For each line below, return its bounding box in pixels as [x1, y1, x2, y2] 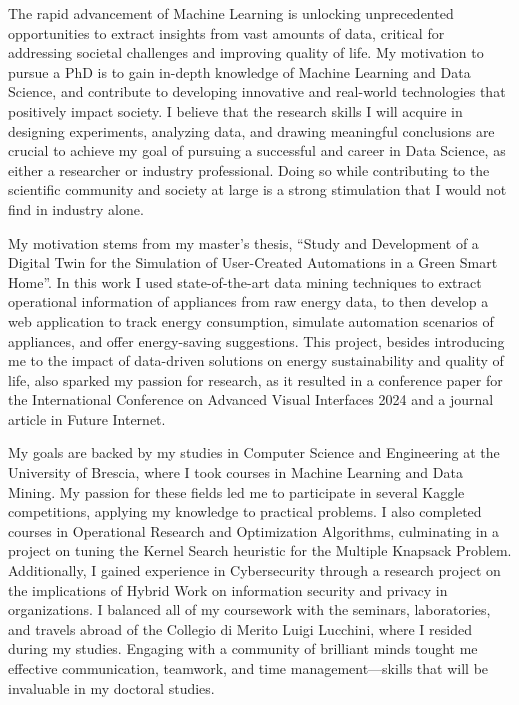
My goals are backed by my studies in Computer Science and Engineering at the [8, 442, 500, 463]
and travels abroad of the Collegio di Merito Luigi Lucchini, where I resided [8, 618, 472, 639]
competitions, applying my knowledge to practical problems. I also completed [8, 501, 482, 522]
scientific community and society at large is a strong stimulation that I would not [8, 179, 507, 200]
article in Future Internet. [8, 408, 166, 429]
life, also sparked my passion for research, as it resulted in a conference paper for [8, 369, 503, 390]
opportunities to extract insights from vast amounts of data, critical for [8, 22, 445, 43]
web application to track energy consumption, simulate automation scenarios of [8, 310, 494, 331]
